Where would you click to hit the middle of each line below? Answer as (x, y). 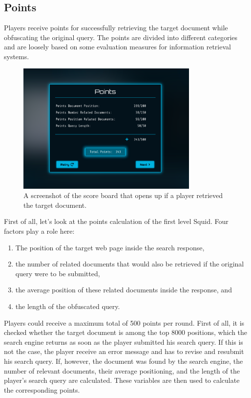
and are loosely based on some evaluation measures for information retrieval (117, 47)
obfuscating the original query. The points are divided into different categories (121, 37)
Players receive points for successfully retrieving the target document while (116, 28)
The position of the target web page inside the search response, (110, 247)
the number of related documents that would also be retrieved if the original (130, 264)
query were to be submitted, (58, 273)
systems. (17, 56)
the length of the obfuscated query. (68, 306)
